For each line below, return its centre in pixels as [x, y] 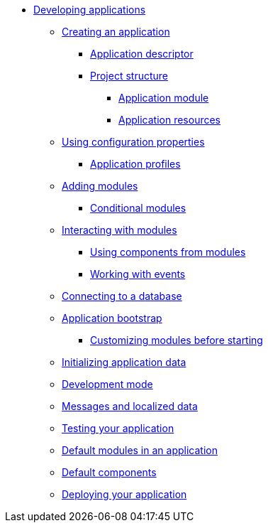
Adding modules [100, 186]
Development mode [107, 384]
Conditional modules [138, 208]
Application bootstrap [112, 318]
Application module [164, 98]
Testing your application [118, 428]
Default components [109, 472]
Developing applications [90, 10]
